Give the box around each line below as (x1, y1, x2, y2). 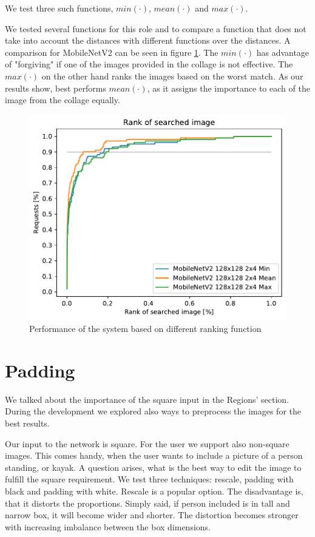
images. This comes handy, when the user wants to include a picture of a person (5, 449, 303, 462)
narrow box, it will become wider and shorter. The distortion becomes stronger (5, 508, 299, 521)
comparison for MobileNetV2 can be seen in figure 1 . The (5, 46, 218, 58)
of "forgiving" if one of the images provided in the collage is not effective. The (5, 58, 293, 70)
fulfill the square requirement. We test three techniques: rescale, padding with (5, 473, 294, 485)
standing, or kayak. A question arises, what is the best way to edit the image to (5, 461, 302, 473)
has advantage (256, 46, 310, 58)
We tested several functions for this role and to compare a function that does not (5, 22, 307, 35)
